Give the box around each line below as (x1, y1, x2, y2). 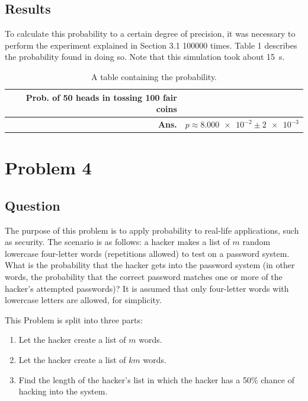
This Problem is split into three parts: (5, 313, 143, 326)
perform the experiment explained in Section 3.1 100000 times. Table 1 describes (5, 39, 297, 51)
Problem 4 (5, 155, 92, 180)
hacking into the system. (18, 385, 108, 397)
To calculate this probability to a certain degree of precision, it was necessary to (5, 27, 296, 40)
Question (5, 196, 60, 214)
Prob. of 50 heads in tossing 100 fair (25, 91, 177, 103)
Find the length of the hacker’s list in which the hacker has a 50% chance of (18, 373, 294, 386)
